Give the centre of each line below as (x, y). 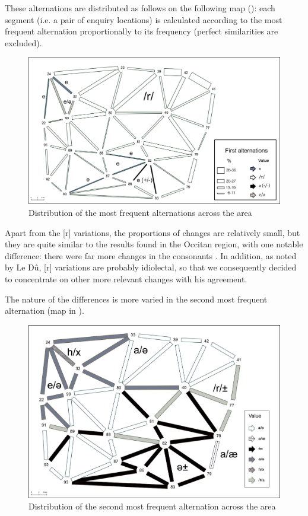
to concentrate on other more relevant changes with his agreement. (126, 278)
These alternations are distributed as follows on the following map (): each (140, 8)
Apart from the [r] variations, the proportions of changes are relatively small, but (153, 232)
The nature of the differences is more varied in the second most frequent (136, 299)
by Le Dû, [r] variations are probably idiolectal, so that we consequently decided (151, 267)
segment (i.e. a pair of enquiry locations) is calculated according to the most (144, 19)
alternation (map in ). (45, 310)
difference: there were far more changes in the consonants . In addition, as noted (151, 255)
